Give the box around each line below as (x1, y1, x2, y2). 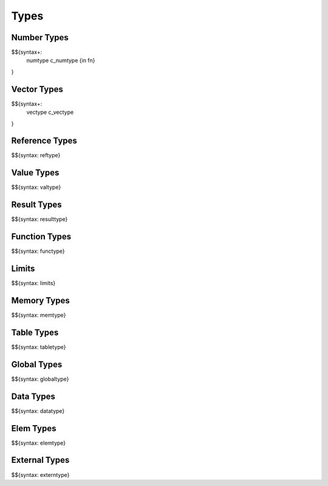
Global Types (11, 359, 63, 370)
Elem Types (11, 423, 56, 434)
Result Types (11, 200, 62, 210)
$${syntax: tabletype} (11, 343, 66, 350)
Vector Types (11, 84, 64, 94)
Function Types (11, 231, 72, 242)
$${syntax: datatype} (11, 407, 65, 414)
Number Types (11, 32, 69, 43)
